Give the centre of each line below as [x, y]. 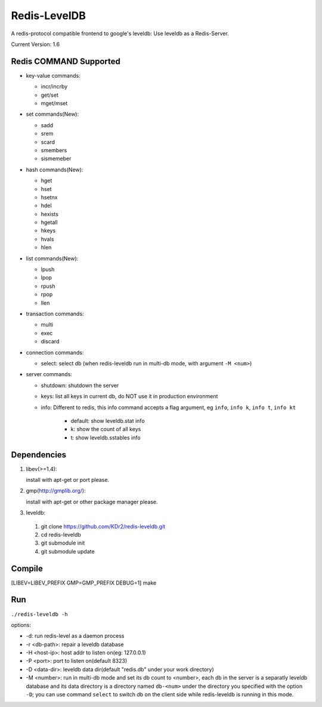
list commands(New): [52, 258]
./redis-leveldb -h [39, 614]
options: [21, 625]
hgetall [49, 222]
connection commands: [55, 352]
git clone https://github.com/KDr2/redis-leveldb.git [103, 526]
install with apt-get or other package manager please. [92, 502]
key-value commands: [53, 75]
